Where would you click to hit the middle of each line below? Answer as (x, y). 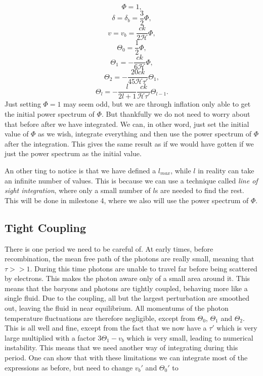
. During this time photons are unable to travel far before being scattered (144, 268)
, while (181, 170)
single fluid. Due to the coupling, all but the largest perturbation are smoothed (127, 298)
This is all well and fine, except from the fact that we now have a (106, 328)
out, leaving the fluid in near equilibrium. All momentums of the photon (117, 308)
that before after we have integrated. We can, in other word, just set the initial (127, 124)
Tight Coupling (46, 227)
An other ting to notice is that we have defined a (80, 170)
